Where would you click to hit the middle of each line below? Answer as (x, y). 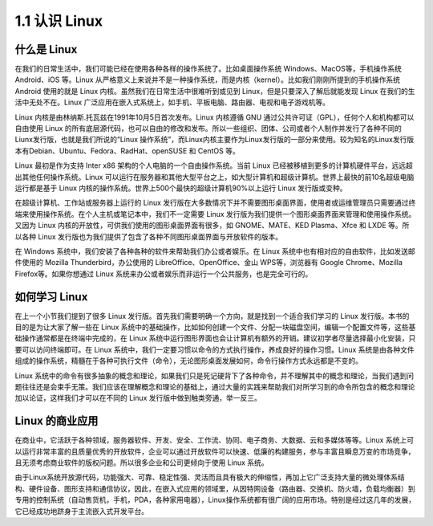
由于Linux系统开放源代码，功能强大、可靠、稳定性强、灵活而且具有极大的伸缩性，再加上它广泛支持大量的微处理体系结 (210, 477)
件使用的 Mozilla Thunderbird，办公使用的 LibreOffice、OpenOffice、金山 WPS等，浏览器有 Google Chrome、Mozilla (208, 263)
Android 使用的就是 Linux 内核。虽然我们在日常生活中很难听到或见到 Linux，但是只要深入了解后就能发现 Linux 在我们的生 (215, 91)
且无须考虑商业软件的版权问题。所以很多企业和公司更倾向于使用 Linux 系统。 (142, 463)
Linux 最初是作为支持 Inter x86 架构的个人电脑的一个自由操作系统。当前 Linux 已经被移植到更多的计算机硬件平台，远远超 (214, 165)
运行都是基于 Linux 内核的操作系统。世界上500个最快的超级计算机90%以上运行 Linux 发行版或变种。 (181, 188)
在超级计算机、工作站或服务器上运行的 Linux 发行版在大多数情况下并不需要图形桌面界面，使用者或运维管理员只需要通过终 (215, 203)
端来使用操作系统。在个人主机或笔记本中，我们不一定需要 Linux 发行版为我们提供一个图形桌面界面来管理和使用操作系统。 (215, 214)
